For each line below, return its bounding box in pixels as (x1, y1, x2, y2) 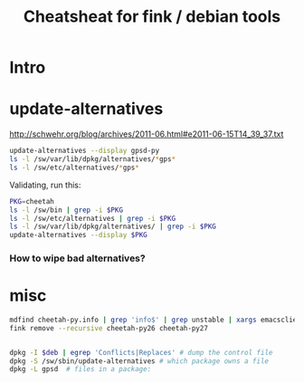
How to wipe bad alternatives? (9, 252, 147, 264)
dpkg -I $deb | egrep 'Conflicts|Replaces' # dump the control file (9, 348, 273, 357)
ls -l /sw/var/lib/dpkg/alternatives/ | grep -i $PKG (9, 222, 217, 232)
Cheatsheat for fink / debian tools (23, 6, 281, 27)
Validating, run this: (9, 179, 81, 190)
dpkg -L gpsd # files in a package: (9, 365, 152, 374)
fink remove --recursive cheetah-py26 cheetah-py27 (9, 323, 208, 332)
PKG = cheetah (9, 196, 54, 206)
